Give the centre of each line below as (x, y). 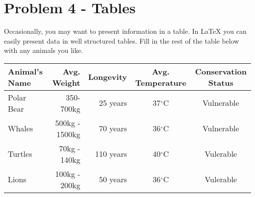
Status (221, 82)
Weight (66, 82)
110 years (111, 154)
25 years (113, 103)
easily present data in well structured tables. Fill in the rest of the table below (122, 40)
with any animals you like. (44, 50)
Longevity (107, 77)
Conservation (221, 71)
